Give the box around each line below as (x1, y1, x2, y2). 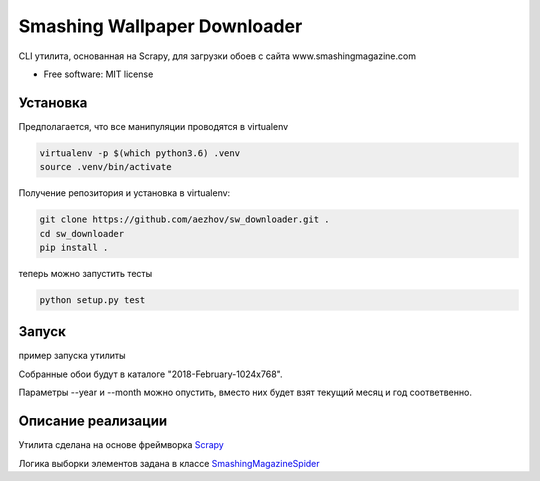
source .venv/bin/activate (39, 161, 172, 173)
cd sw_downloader (39, 228, 125, 239)
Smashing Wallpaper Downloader (18, 15, 303, 37)
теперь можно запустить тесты (18, 267, 153, 279)
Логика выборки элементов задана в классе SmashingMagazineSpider (18, 457, 320, 469)
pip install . (39, 241, 109, 253)
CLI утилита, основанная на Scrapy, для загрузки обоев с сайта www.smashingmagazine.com (18, 50, 417, 62)
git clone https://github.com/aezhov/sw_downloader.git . (39, 214, 330, 225)
